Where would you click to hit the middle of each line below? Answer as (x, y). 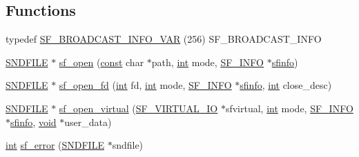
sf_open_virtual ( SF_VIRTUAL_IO (138, 108)
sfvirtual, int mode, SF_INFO (289, 108)
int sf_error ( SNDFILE (55, 145)
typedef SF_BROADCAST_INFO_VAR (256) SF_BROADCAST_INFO (164, 39)
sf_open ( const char (101, 62)
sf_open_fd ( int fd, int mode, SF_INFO (145, 85)
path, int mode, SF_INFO (208, 62)
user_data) (88, 122)
